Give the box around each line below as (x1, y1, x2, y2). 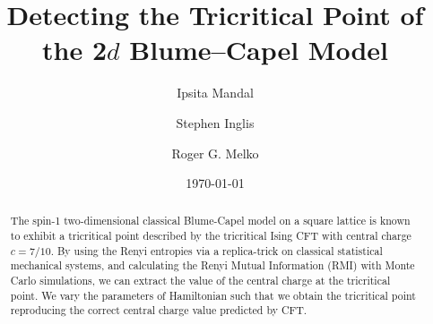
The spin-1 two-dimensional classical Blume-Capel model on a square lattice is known (10, 213, 411, 228)
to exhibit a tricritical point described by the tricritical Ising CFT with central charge (10, 228, 411, 243)
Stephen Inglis (176, 113, 255, 132)
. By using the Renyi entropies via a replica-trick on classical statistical (50, 243, 383, 258)
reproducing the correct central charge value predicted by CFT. (10, 303, 307, 318)
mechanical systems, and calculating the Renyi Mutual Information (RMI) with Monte (10, 258, 415, 273)
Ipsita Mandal (177, 83, 254, 102)
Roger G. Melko (171, 143, 259, 162)
